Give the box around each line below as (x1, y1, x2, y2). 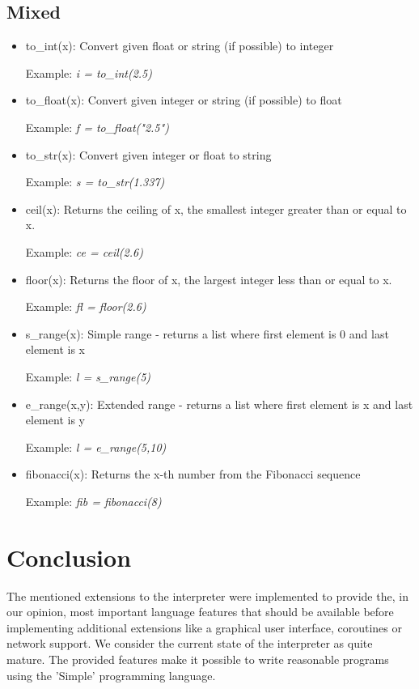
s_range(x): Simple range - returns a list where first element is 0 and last (25, 325, 389, 342)
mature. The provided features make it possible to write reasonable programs (6, 650, 389, 667)
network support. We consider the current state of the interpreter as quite (6, 635, 373, 652)
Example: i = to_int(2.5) (25, 64, 152, 81)
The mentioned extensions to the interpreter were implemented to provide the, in (6, 587, 408, 604)
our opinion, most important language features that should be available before (6, 603, 394, 620)
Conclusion (6, 540, 132, 573)
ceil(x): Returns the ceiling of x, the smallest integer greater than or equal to (25, 200, 407, 217)
